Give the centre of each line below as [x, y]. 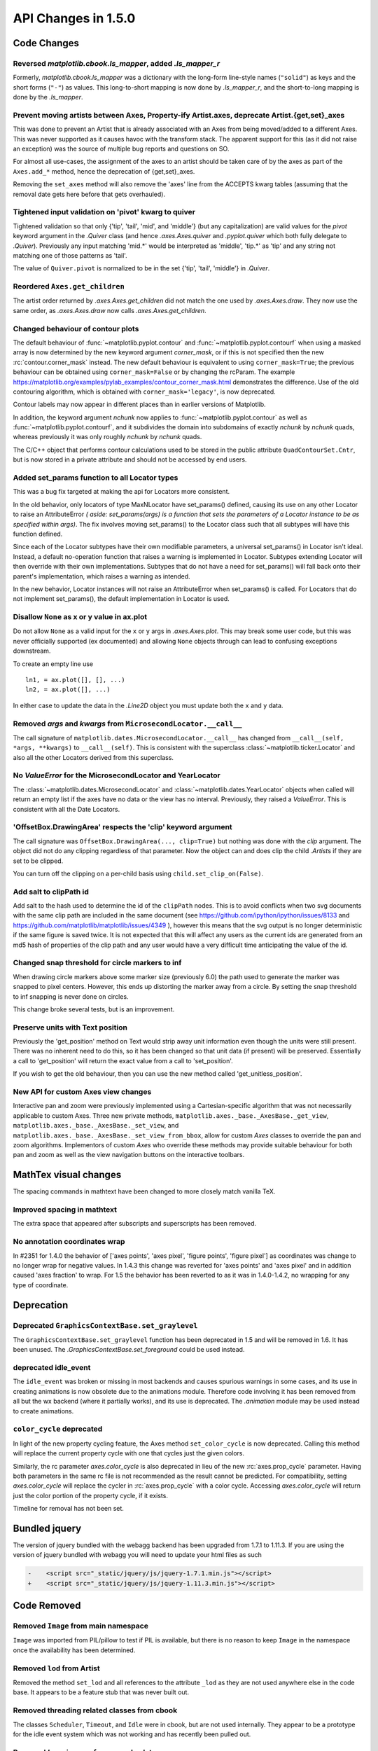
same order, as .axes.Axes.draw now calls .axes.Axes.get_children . [110, 310]
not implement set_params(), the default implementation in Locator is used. [121, 599]
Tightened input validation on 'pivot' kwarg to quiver [104, 212]
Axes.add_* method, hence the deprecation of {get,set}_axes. [104, 171]
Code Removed [47, 1606]
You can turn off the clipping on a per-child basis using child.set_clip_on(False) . [138, 873]
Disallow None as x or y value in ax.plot [80, 617]
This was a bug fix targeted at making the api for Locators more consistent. [121, 492]
